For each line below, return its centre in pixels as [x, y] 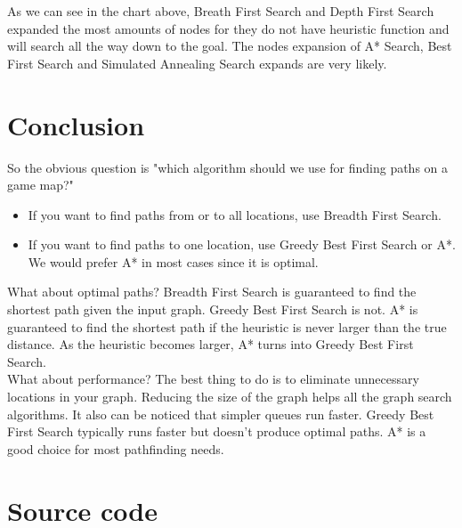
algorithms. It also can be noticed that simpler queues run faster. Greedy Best [221, 414]
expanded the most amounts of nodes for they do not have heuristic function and [228, 28]
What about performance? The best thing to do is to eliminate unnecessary [213, 379]
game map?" [41, 185]
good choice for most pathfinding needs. [116, 448]
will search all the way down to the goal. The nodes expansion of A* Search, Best [230, 46]
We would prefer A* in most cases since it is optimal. [173, 261]
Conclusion [76, 124]
